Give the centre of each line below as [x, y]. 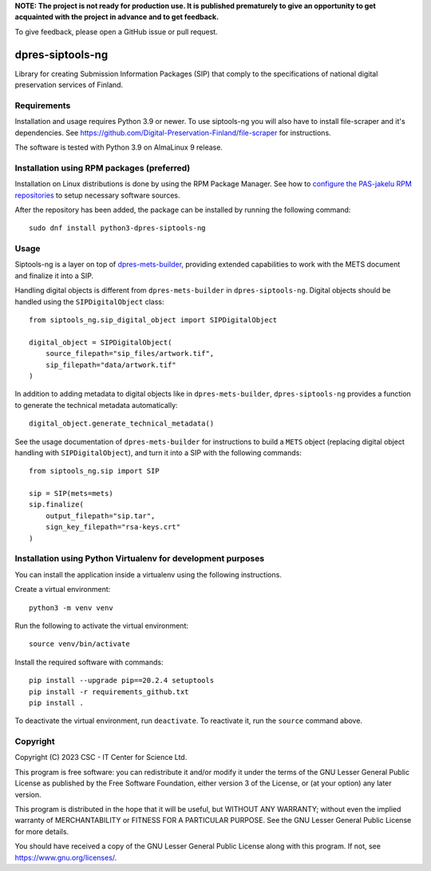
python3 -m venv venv [71, 607]
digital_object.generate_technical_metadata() [122, 424]
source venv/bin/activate [80, 644]
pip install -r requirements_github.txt [109, 691]
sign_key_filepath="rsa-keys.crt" [113, 527]
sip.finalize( [56, 505]
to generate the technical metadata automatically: [97, 405]
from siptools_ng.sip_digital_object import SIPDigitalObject [153, 320]
